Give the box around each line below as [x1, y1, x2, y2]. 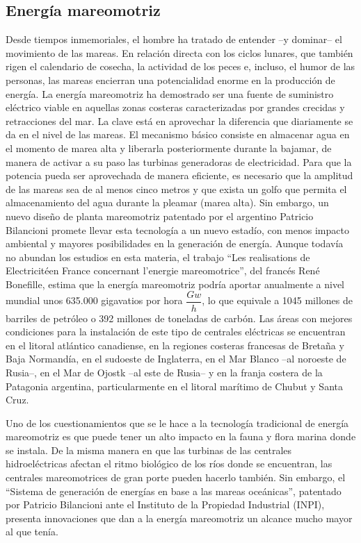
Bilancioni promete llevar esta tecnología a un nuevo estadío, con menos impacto [6, 222, 349, 237]
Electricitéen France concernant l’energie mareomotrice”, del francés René [6, 263, 320, 278]
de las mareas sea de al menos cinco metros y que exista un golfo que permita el [6, 181, 347, 196]
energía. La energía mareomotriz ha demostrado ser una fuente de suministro [6, 86, 334, 101]
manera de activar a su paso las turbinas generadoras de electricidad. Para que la [6, 154, 352, 169]
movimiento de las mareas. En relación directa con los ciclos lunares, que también [6, 45, 353, 60]
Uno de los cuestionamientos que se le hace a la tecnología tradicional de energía [6, 415, 349, 430]
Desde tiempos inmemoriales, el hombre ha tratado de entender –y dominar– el [6, 32, 342, 47]
